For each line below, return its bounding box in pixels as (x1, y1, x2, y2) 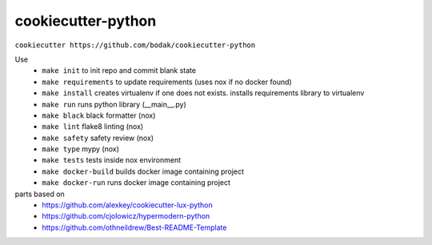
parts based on (14, 189, 66, 199)
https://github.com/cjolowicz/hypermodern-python (42, 211, 210, 221)
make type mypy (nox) (42, 144, 120, 154)
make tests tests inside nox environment (42, 155, 182, 165)
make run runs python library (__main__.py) (42, 99, 187, 109)
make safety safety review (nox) (42, 133, 154, 143)
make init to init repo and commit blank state (42, 66, 196, 75)
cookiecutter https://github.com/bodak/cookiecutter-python (14, 40, 256, 50)
